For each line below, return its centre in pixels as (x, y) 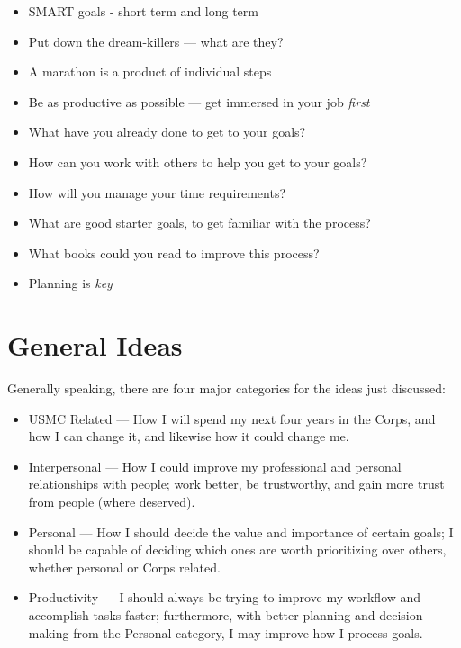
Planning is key (70, 283)
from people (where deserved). (112, 502)
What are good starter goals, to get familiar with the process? (199, 223)
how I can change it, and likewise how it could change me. (189, 436)
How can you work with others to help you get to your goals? (198, 162)
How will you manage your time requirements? (157, 192)
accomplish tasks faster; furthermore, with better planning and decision (226, 615)
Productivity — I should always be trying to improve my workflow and (225, 597)
